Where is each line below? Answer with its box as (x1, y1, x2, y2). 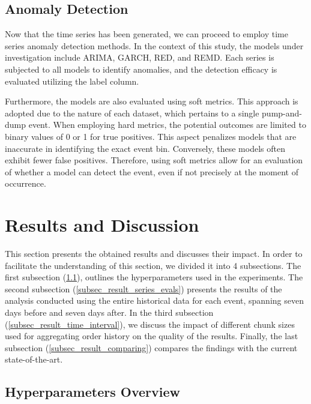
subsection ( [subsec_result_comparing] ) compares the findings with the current (5, 341, 298, 354)
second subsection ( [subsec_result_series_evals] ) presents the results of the (5, 282, 282, 295)
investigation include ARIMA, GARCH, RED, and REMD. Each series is (5, 51, 274, 64)
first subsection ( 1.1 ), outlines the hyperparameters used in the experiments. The (5, 271, 303, 283)
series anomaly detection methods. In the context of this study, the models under (5, 39, 304, 52)
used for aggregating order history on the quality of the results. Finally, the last (5, 330, 298, 342)
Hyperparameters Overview (5, 382, 180, 401)
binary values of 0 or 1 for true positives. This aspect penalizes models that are (5, 130, 297, 142)
